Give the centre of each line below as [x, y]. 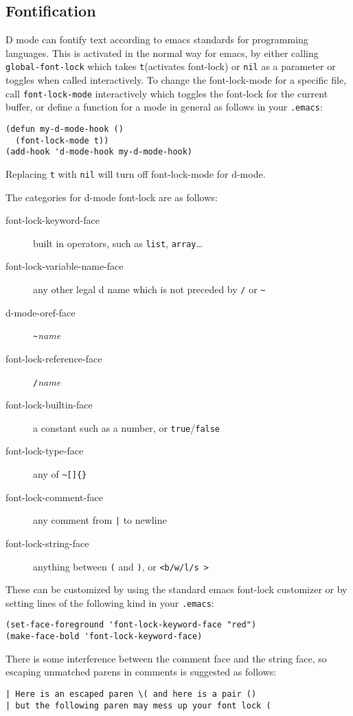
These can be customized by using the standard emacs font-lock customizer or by [176, 589]
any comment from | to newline [100, 520]
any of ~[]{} [60, 474]
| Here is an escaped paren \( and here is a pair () [131, 694]
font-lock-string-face [47, 543]
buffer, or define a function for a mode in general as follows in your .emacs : [164, 107]
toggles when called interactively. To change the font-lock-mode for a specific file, [176, 80]
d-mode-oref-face [41, 312]
